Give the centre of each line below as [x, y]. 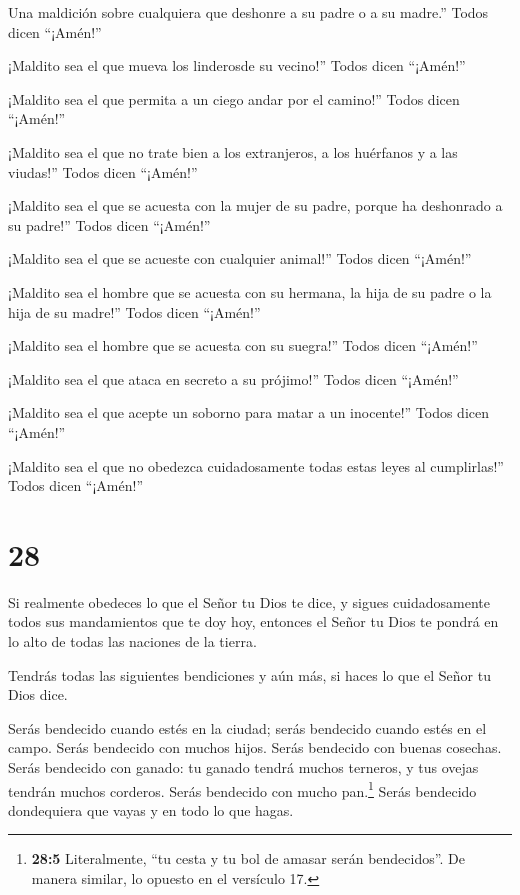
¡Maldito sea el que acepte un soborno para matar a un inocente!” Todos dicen [249, 412]
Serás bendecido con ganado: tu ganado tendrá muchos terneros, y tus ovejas [243, 766]
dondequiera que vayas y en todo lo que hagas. [151, 809]
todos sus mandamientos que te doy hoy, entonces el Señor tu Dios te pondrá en [253, 621]
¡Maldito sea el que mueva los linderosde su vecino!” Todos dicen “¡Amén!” [237, 65]
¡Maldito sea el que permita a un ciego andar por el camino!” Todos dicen [234, 98]
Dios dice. [38, 694]
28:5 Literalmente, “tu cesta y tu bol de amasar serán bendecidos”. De [248, 858]
